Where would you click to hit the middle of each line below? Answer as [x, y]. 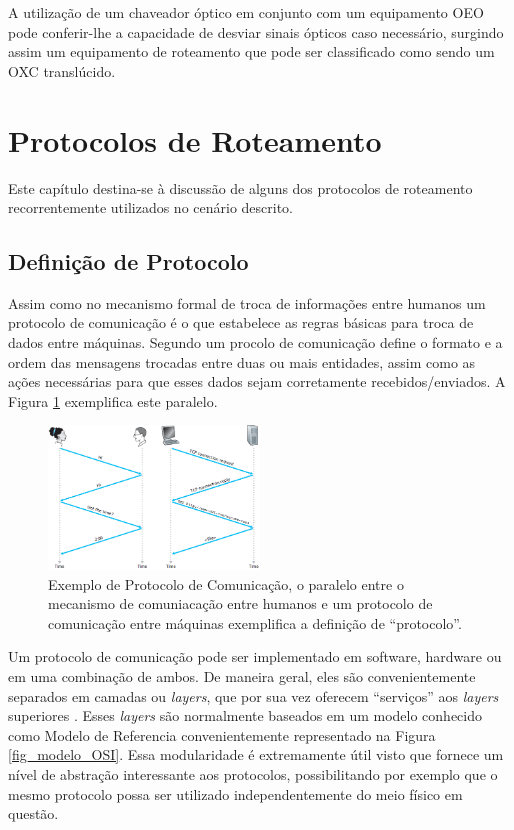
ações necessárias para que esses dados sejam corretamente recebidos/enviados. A [257, 381]
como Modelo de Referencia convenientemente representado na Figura [222, 734]
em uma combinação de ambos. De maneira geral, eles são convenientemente [242, 676]
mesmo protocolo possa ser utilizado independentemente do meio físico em [235, 793]
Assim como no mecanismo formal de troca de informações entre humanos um [247, 302]
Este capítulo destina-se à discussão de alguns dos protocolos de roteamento [240, 187]
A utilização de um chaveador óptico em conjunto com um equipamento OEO [246, 12]
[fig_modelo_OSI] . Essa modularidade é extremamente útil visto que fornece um [256, 754]
